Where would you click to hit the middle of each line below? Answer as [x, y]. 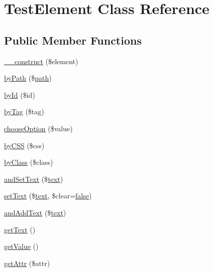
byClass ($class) [29, 162]
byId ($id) [20, 94]
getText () [20, 229]
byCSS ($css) [24, 145]
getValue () [21, 246]
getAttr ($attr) [27, 263]
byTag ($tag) [24, 111]
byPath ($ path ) [28, 78]
